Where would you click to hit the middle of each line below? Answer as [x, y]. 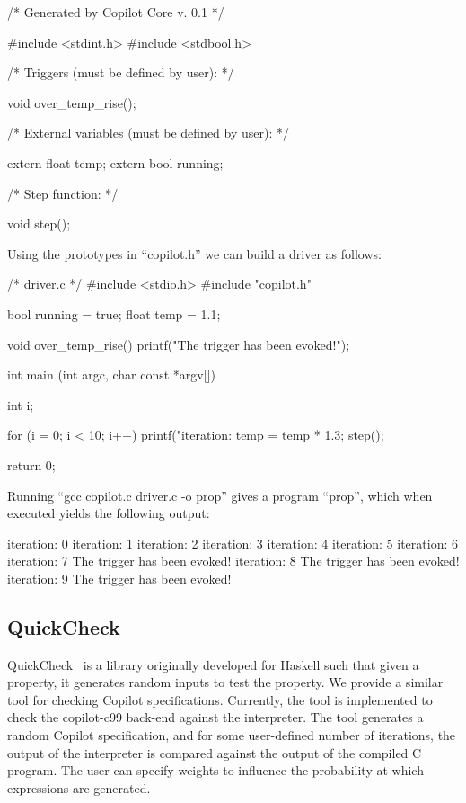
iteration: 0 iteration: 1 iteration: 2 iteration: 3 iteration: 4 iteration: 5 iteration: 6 [233, 543]
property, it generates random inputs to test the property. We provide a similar [225, 682]
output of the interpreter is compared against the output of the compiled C [215, 752]
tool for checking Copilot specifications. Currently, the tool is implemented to [220, 699]
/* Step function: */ [63, 193]
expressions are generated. [79, 787]
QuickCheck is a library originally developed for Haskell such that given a [213, 664]
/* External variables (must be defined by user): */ [148, 133]
